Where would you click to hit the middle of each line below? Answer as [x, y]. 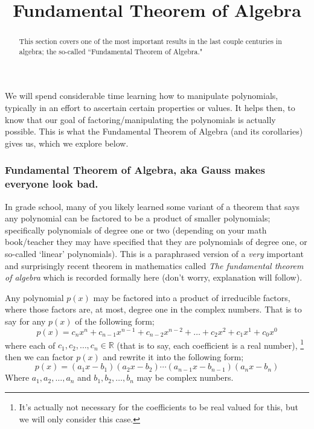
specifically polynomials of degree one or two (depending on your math [136, 230]
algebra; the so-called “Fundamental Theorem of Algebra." [111, 51]
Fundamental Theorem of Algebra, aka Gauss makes [135, 170]
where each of [30, 345]
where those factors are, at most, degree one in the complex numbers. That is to [153, 309]
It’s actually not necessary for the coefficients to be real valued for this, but [159, 407]
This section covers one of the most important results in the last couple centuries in [150, 41]
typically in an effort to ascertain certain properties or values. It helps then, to [150, 108]
